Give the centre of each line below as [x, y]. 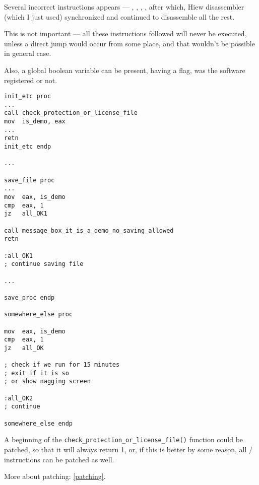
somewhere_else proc [39, 315]
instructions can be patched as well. [59, 459]
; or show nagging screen [47, 382]
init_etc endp [28, 147]
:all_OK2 [19, 398]
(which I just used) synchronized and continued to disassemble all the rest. [119, 16]
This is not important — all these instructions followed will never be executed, [125, 33]
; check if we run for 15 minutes [62, 365]
